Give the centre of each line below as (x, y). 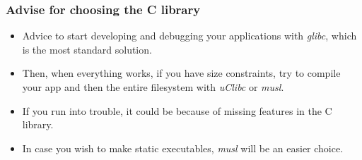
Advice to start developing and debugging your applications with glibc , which (189, 36)
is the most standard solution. (87, 49)
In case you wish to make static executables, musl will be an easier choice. (183, 148)
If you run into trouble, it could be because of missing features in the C (177, 110)
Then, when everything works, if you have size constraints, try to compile (181, 73)
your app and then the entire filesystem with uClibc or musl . (153, 87)
